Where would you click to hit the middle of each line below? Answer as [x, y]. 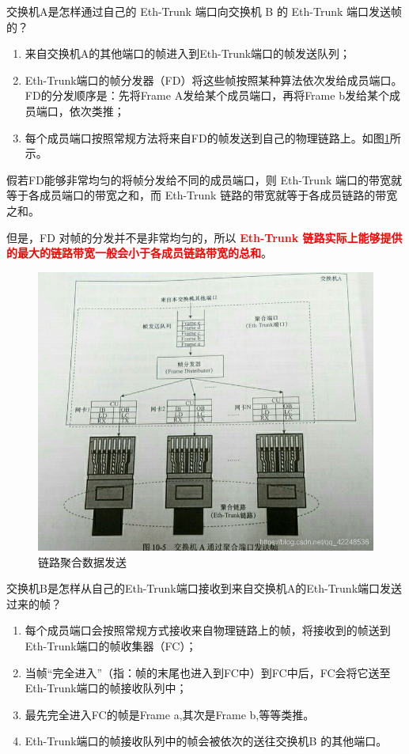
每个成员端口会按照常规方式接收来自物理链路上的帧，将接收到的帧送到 [208, 630]
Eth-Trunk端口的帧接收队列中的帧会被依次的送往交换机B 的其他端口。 [206, 741]
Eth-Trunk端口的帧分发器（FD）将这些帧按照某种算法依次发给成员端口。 [214, 80]
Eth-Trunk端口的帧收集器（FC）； [111, 645]
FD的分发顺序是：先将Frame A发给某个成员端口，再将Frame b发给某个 [207, 95]
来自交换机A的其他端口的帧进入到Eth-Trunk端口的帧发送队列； [188, 53]
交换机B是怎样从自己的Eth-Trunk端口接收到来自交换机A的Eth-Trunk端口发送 [204, 588]
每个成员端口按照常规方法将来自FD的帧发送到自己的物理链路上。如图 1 [207, 137]
